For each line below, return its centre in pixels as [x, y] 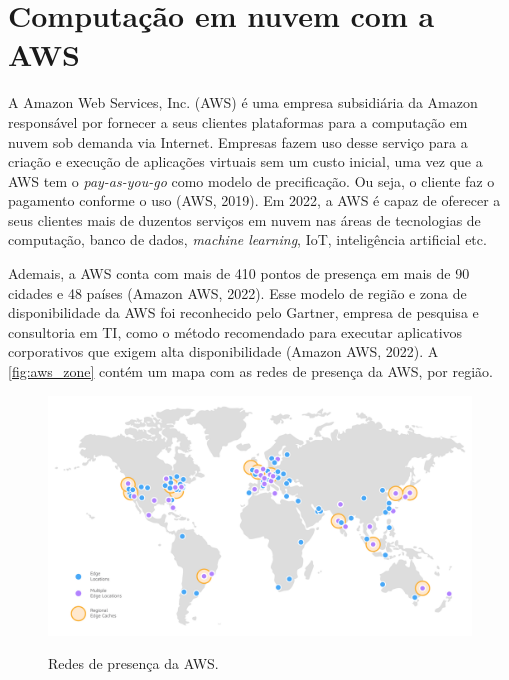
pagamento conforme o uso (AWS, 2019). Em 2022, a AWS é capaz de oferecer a [254, 200]
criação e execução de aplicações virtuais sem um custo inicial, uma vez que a [245, 161]
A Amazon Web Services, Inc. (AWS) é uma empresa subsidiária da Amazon [243, 102]
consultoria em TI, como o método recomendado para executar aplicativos [235, 331]
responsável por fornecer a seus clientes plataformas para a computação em [238, 121]
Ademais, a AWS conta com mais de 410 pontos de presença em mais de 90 [239, 273]
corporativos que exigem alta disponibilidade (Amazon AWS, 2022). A [223, 351]
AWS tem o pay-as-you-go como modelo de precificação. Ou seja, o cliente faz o [251, 180]
